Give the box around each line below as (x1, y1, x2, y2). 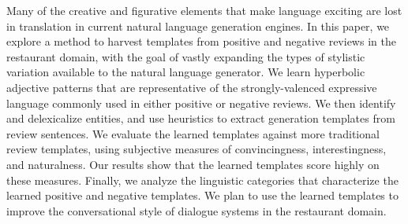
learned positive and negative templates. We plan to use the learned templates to (6, 187, 399, 204)
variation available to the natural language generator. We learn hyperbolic (6, 64, 365, 80)
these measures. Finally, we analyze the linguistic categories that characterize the (6, 171, 399, 188)
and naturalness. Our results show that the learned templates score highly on (6, 156, 380, 172)
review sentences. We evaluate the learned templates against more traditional (6, 125, 380, 141)
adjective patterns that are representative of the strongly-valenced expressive (6, 79, 377, 95)
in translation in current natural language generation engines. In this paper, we (6, 17, 390, 34)
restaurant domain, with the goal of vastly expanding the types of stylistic (6, 48, 365, 64)
